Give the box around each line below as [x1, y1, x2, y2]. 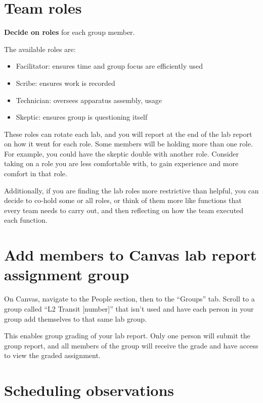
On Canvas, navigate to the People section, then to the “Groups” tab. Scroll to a [4, 293, 255, 304]
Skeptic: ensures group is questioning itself [16, 112, 148, 122]
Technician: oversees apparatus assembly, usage [16, 94, 162, 105]
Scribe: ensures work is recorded [16, 77, 115, 88]
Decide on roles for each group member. [4, 27, 135, 37]
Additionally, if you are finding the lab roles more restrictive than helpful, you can [4, 185, 259, 195]
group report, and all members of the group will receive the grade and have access [4, 340, 258, 350]
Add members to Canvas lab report [4, 244, 257, 265]
